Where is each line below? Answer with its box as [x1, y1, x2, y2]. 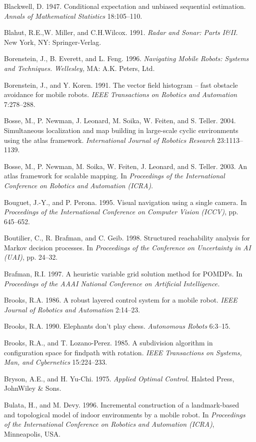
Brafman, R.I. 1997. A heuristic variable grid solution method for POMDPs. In [4, 269, 243, 279]
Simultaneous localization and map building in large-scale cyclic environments [4, 125, 239, 135]
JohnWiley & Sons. [4, 383, 61, 393]
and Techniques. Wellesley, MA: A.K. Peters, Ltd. [4, 63, 155, 73]
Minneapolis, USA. [4, 428, 61, 439]
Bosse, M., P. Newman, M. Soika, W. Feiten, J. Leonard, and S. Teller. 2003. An [4, 161, 247, 171]
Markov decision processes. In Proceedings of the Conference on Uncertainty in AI [4, 242, 251, 252]
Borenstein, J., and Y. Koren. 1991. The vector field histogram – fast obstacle [4, 79, 238, 90]
